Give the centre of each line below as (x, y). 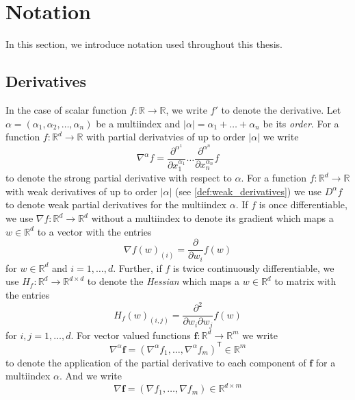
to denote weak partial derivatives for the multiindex (116, 204)
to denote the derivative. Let (281, 109)
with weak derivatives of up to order (81, 191)
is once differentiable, (303, 204)
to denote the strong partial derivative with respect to (119, 178)
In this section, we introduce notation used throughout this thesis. (144, 44)
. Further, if (137, 267)
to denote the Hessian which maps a (163, 281)
